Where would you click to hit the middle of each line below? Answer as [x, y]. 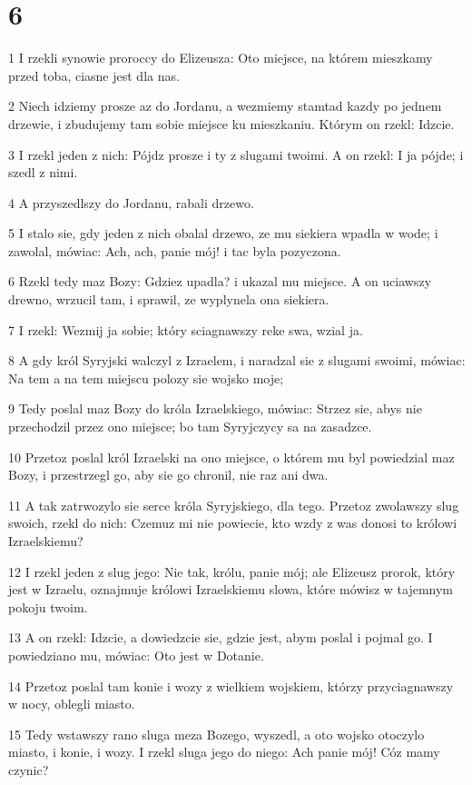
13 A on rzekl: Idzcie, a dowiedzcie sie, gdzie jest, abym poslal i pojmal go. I [221, 637]
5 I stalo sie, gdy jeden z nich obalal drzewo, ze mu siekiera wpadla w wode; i [223, 233]
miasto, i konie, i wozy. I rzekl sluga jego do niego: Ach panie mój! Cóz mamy [224, 752]
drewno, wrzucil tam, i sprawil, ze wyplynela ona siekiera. [169, 299]
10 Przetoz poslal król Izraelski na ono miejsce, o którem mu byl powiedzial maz [231, 457]
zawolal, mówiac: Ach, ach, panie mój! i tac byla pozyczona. [175, 250]
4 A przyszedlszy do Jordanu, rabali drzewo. [131, 202]
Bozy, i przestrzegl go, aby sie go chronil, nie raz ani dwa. [168, 475]
